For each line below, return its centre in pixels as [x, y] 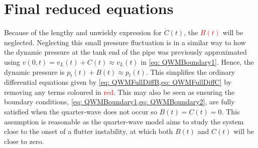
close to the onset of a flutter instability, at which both [89, 131]
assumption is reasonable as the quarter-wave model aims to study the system [124, 121]
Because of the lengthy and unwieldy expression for [83, 32]
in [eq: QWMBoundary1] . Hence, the [197, 61]
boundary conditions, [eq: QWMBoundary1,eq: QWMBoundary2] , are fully [119, 102]
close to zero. [24, 141]
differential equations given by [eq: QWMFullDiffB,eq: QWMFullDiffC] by [118, 82]
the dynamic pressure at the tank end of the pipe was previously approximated [125, 52]
